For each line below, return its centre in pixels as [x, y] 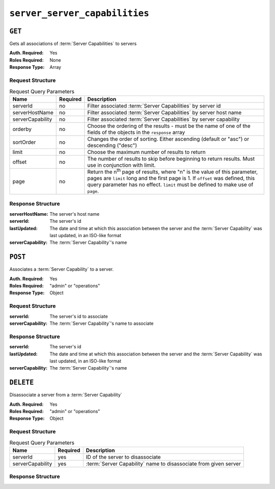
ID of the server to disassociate [123, 457]
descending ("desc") [112, 145]
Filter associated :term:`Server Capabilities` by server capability [163, 119]
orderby [22, 129]
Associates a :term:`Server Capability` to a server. [62, 269]
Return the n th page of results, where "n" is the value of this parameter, [173, 171]
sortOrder [24, 142]
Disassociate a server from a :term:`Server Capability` [66, 395]
